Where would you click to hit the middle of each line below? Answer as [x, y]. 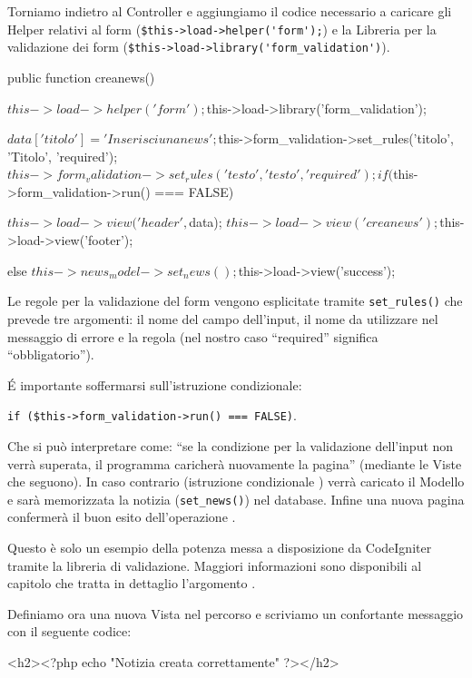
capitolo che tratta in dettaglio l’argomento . [132, 583]
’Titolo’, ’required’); [63, 156]
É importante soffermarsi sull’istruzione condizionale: [155, 384]
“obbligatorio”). [51, 354]
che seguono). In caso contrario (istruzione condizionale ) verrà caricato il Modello [236, 481]
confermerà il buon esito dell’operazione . [122, 517]
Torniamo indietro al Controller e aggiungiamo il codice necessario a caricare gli [230, 11]
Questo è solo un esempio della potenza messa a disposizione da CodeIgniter [220, 547]
